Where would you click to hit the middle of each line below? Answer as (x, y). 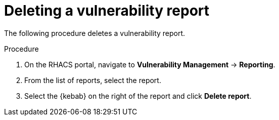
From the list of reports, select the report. (93, 80)
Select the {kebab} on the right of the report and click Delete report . (138, 96)
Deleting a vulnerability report (107, 11)
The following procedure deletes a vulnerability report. (95, 33)
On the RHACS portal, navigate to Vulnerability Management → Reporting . (150, 64)
